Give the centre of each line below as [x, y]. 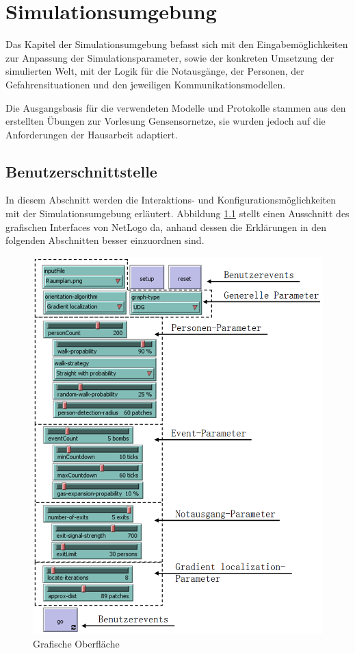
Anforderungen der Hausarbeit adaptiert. [92, 134]
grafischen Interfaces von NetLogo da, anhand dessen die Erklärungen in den [166, 226]
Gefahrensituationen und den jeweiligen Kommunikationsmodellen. [146, 84]
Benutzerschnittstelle [81, 171]
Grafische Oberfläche [76, 643]
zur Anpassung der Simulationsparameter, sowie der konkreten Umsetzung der [170, 57]
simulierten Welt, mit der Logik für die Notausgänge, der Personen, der [155, 71]
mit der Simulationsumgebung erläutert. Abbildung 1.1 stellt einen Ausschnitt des [177, 213]
